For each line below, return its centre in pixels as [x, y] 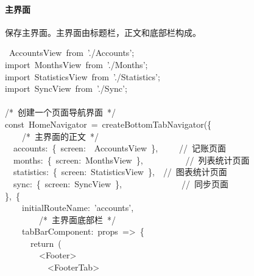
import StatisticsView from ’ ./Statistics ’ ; [83, 76]
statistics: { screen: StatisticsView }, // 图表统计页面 [120, 172]
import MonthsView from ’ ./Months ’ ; [76, 64]
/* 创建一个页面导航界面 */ [60, 112]
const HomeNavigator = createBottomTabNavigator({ [108, 124]
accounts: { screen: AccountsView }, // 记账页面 [120, 148]
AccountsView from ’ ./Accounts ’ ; [72, 53]
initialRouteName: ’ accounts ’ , [78, 208]
